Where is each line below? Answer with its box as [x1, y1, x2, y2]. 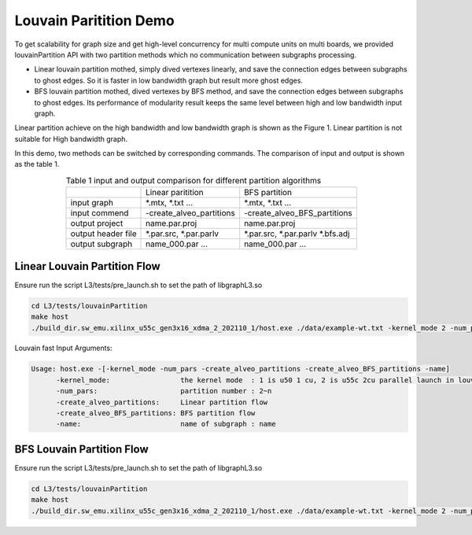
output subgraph [70, 238, 133, 249]
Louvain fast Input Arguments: [14, 343, 113, 353]
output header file [70, 228, 137, 239]
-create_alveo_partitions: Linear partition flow [56, 397, 268, 407]
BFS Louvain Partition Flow [14, 442, 149, 456]
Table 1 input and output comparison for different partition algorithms [65, 175, 322, 186]
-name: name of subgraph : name [56, 419, 276, 429]
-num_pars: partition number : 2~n [56, 386, 272, 396]
